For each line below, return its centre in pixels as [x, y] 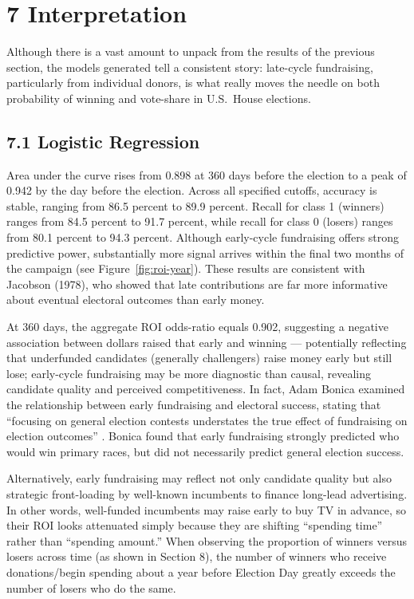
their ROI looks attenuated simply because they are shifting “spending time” [195, 525]
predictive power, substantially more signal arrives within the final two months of [205, 252]
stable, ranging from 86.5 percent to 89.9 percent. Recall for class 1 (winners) [195, 205]
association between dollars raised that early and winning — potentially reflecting [207, 342]
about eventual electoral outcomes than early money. [136, 299]
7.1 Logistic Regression [103, 141]
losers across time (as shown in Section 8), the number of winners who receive [197, 556]
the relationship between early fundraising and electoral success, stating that [194, 405]
